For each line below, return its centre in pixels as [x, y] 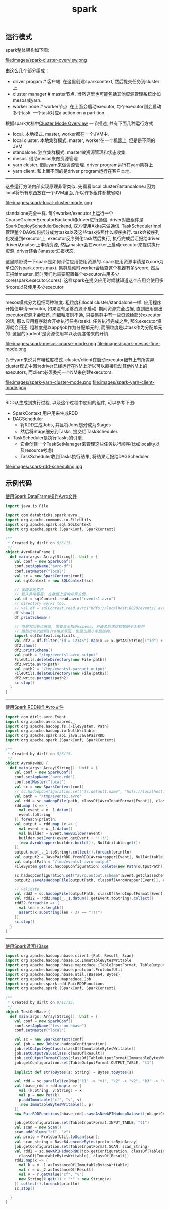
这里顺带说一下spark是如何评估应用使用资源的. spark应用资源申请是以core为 [84, 261]
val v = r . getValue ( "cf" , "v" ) [51, 1175]
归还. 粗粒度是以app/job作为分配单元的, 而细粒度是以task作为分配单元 [90, 327]
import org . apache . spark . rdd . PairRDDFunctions [55, 984]
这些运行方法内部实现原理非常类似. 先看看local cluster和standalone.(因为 [80, 186]
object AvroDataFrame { [30, 552]
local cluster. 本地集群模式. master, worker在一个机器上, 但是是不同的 [84, 140]
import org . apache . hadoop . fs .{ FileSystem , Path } [57, 726]
